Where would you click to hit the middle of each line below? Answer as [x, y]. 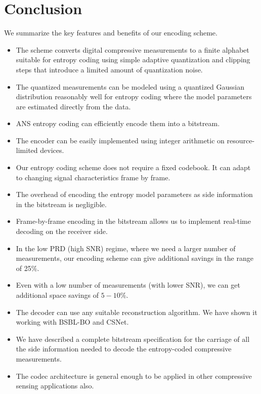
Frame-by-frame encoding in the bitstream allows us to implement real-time [133, 221]
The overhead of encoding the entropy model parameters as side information [134, 194]
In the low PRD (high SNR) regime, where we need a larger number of [126, 248]
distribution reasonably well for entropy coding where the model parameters [134, 96]
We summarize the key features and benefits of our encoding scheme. [111, 33]
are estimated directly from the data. [73, 106]
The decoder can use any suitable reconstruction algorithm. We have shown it [137, 312]
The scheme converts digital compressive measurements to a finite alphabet [133, 49]
